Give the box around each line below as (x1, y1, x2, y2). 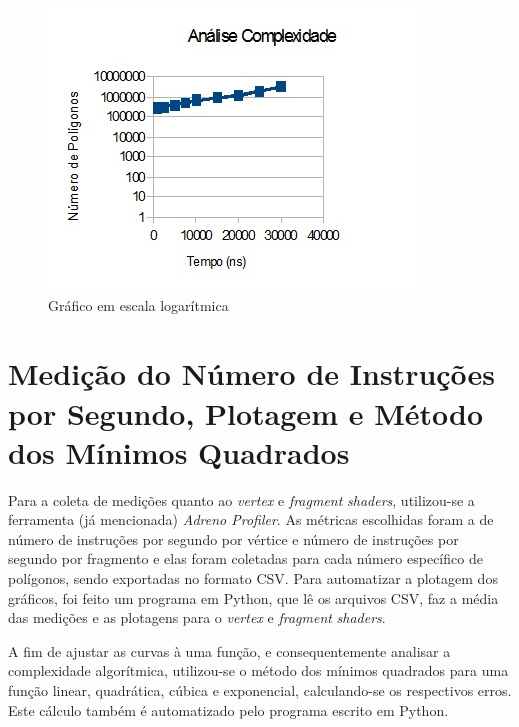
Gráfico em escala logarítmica (48, 294, 229, 315)
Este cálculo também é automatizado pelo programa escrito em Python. (8, 699, 449, 720)
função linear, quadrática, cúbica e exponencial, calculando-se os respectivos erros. (8, 680, 512, 701)
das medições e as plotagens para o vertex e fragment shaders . (8, 607, 386, 628)
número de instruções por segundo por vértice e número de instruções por (8, 528, 459, 549)
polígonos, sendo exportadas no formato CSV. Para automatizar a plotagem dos (8, 568, 498, 589)
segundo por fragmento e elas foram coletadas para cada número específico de (8, 548, 483, 569)
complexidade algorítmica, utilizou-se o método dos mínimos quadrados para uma (8, 660, 509, 681)
